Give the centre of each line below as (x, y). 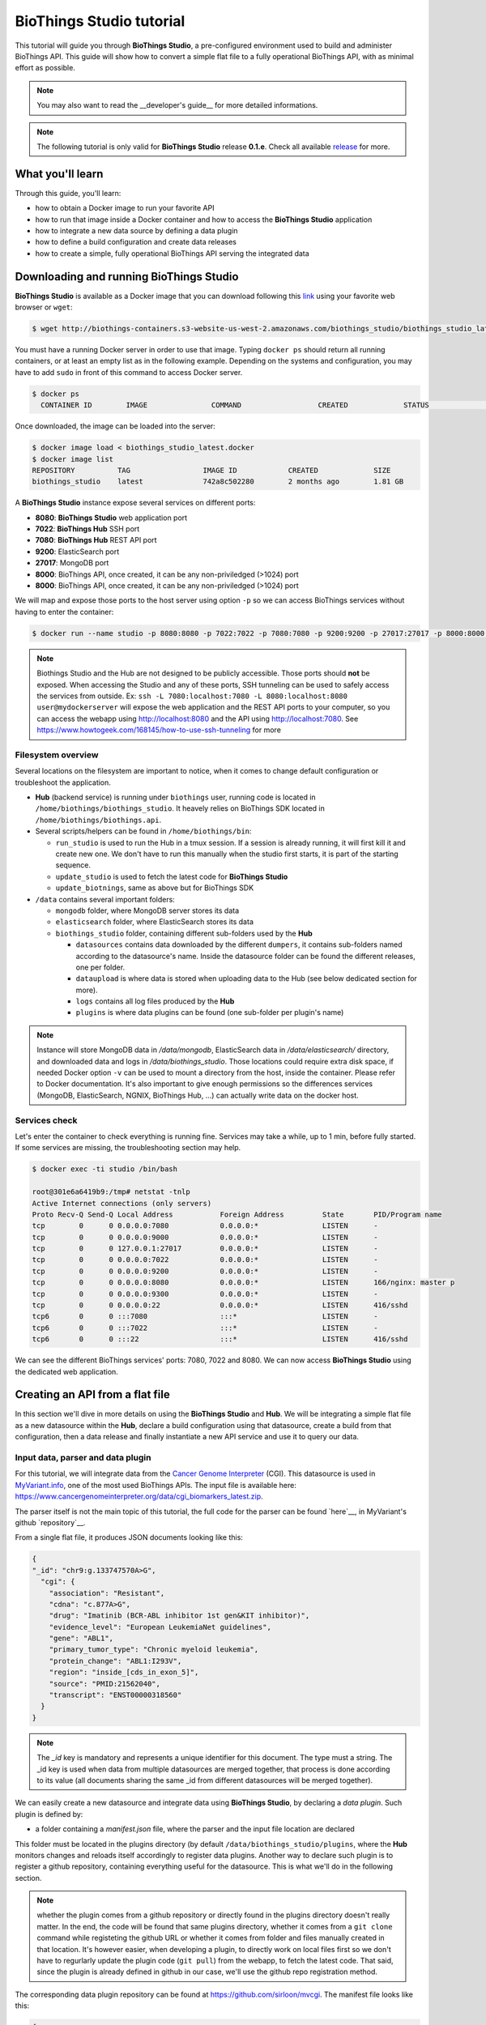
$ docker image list (72, 459)
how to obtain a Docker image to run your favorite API (125, 208)
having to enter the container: (64, 612)
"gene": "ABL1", (81, 1639)
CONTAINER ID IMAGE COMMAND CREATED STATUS (235, 405)
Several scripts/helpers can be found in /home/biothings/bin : (143, 831)
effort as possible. (45, 68)
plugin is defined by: (49, 1814)
